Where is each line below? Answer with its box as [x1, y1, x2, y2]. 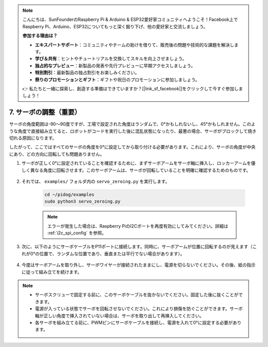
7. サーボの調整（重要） [9, 108, 81, 117]
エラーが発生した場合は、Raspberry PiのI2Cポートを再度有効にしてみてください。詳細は [47, 223, 228, 229]
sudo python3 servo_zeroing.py [44, 199, 121, 205]
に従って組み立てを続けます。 [21, 269, 82, 275]
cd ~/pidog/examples [44, 192, 94, 197]
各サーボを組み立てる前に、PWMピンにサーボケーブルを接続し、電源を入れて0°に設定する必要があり [35, 319, 242, 325]
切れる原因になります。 [9, 135, 57, 141]
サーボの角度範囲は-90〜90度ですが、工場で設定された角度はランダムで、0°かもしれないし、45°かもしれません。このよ [9, 121, 256, 127]
